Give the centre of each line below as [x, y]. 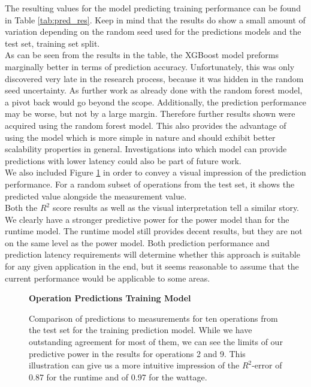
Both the [21, 208]
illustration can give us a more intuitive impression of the [134, 365]
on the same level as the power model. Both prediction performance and [137, 242]
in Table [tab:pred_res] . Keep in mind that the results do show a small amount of [155, 19]
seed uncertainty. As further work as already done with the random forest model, [154, 90]
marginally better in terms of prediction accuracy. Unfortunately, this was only [150, 66]
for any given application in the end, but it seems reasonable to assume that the [152, 266]
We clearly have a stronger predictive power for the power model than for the [147, 219]
